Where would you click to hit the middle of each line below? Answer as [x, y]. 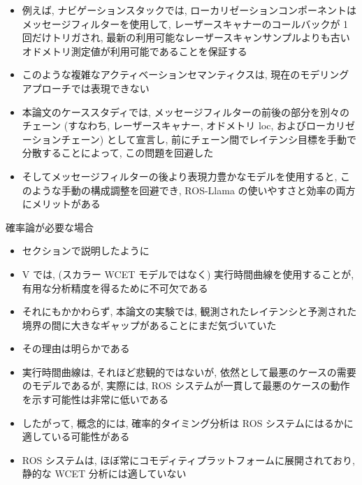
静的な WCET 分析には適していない [104, 473]
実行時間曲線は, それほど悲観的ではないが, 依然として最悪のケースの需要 [189, 371]
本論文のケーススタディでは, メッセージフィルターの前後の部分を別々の [186, 111]
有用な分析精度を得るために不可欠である [115, 288]
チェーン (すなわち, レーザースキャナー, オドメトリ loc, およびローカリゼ [189, 125]
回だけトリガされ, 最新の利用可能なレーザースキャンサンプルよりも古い [186, 37]
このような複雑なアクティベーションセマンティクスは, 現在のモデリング [186, 74]
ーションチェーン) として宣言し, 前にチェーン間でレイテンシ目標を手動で [189, 139]
